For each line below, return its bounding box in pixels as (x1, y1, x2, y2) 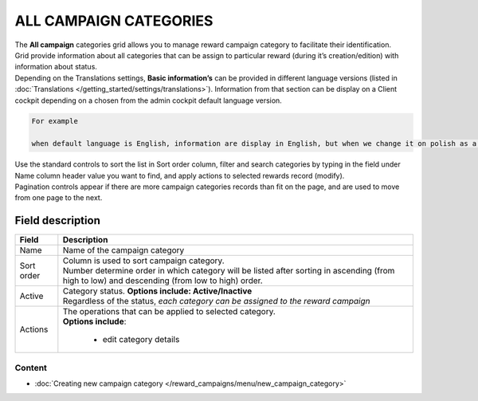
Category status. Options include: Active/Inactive (62, 285, 253, 297)
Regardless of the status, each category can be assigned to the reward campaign (62, 296, 370, 307)
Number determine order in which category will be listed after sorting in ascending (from (62, 265, 395, 277)
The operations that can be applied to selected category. (62, 306, 276, 317)
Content (14, 362, 48, 373)
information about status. (14, 62, 97, 72)
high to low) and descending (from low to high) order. (62, 275, 263, 286)
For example (31, 116, 79, 126)
